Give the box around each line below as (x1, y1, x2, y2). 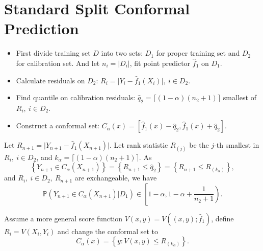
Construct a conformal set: (16, 120, 99, 131)
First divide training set (16, 48, 91, 58)
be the (189, 140, 209, 150)
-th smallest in (214, 140, 259, 150)
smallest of (223, 92, 256, 103)
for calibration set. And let (16, 57, 100, 68)
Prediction (4, 18, 79, 39)
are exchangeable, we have (74, 172, 157, 183)
